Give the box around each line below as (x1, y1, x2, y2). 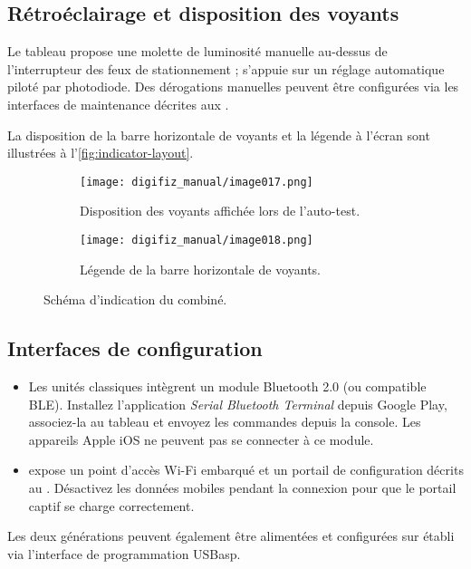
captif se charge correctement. (28, 496, 195, 515)
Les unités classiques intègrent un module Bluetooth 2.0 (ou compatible (28, 377, 427, 396)
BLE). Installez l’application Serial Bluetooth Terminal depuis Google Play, (28, 394, 447, 413)
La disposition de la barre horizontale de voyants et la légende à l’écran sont (7, 125, 430, 144)
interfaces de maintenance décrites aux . (7, 94, 229, 113)
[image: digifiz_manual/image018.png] (80, 234, 313, 247)
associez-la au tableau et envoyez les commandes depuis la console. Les (28, 412, 421, 431)
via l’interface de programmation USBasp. (7, 544, 241, 563)
